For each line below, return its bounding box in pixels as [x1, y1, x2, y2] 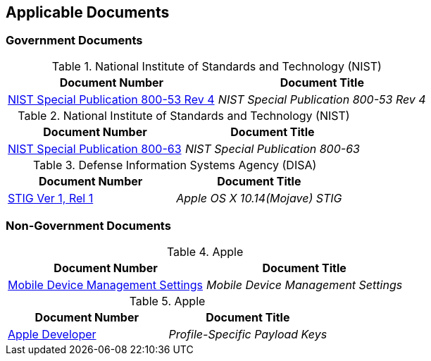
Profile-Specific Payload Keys [168, 326, 327, 341]
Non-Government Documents [6, 219, 171, 233]
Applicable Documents [6, 4, 170, 21]
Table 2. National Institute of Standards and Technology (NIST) [18, 108, 350, 123]
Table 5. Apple [129, 293, 206, 308]
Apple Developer [8, 326, 96, 341]
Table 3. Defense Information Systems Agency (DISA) [33, 157, 317, 172]
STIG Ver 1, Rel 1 [8, 190, 94, 205]
